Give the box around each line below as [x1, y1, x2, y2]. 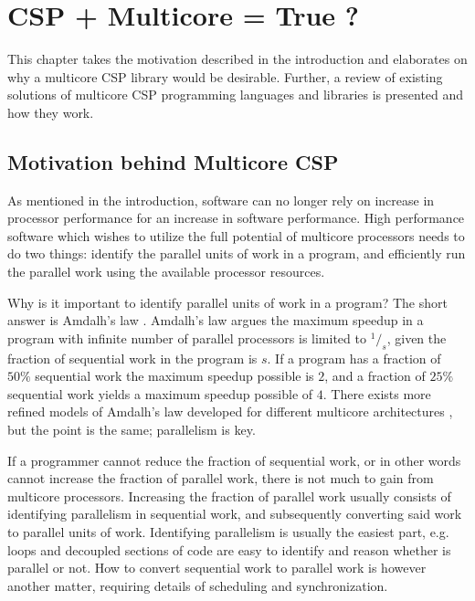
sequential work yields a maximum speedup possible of [7, 384, 313, 403]
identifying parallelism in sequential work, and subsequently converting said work [7, 504, 462, 523]
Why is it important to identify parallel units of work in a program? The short [7, 292, 448, 311]
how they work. [7, 102, 94, 121]
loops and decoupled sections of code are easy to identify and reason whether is [7, 540, 451, 559]
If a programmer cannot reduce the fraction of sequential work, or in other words [7, 450, 461, 469]
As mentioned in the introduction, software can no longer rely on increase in [7, 190, 435, 209]
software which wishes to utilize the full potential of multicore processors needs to [7, 226, 465, 245]
